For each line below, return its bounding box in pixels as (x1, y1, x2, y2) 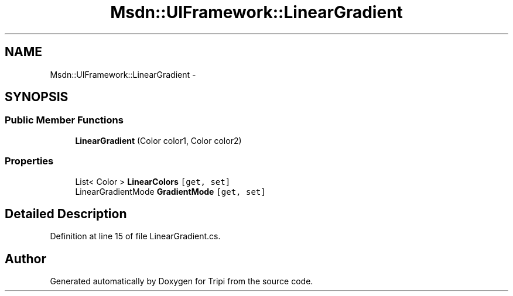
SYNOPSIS (5, 90, 69, 105)
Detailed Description (5, 206, 127, 221)
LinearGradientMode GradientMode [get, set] (75, 186, 266, 197)
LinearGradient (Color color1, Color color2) (75, 135, 242, 146)
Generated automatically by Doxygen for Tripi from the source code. (50, 276, 313, 287)
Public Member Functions (5, 114, 124, 126)
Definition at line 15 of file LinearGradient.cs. (50, 231, 221, 242)
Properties (5, 155, 54, 167)
